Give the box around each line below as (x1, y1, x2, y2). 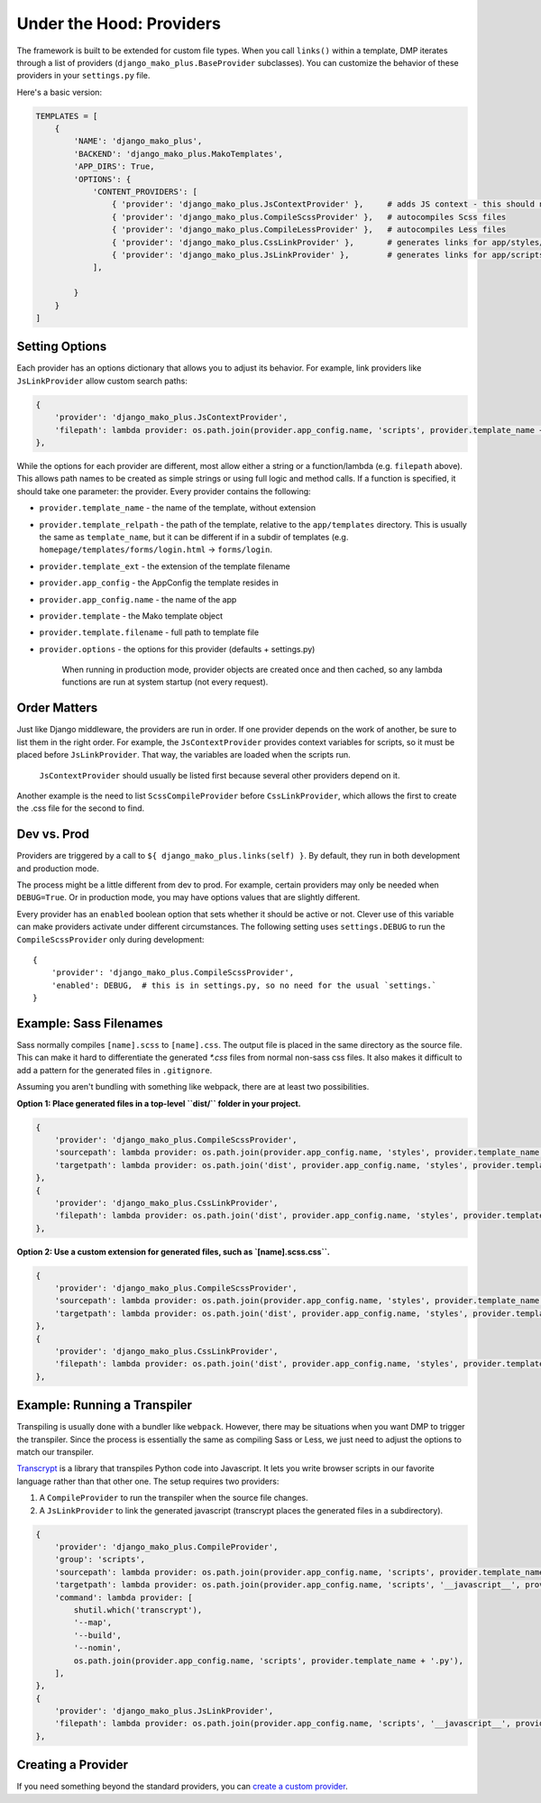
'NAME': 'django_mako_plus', (73, 136, 203, 146)
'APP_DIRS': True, (73, 161, 155, 171)
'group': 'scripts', (54, 1554, 146, 1565)
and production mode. (16, 862, 99, 874)
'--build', (73, 1630, 122, 1641)
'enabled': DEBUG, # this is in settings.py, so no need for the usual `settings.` (50, 980, 437, 990)
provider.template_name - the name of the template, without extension (39, 502, 316, 513)
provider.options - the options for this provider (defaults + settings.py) (39, 643, 316, 654)
